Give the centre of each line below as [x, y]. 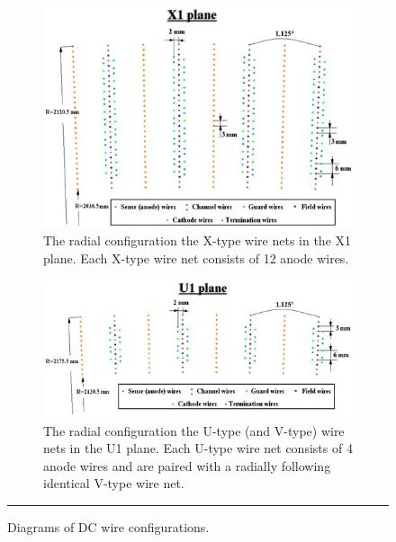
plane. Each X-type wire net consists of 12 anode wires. [196, 258]
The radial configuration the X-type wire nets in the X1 [198, 240]
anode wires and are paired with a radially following [187, 465]
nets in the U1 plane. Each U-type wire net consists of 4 [198, 448]
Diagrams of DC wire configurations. [108, 526]
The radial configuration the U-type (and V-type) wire [194, 430]
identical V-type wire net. [114, 483]
